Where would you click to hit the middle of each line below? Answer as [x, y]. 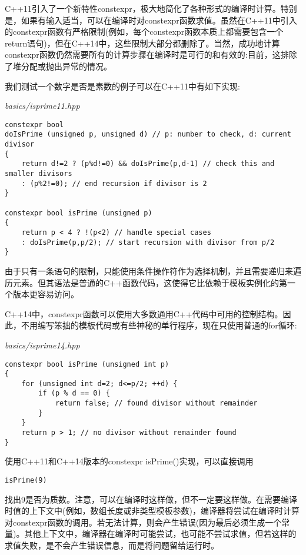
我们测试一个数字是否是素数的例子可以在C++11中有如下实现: [122, 86]
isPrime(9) [26, 480]
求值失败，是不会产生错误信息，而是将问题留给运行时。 [112, 545]
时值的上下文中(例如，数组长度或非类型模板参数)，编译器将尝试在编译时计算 [152, 511]
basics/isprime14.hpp [42, 345]
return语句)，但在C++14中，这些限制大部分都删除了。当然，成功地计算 [142, 43]
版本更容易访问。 [46, 294]
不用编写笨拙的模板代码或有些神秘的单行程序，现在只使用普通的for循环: [159, 325]
